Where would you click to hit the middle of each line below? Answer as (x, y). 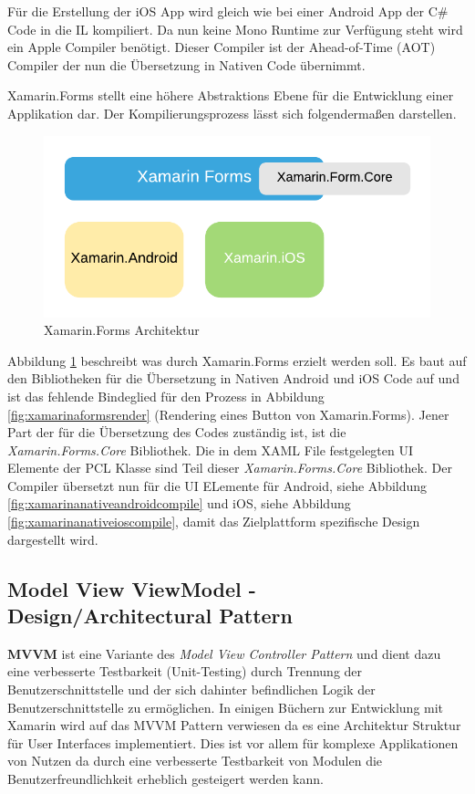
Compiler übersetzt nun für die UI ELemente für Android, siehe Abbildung (217, 485)
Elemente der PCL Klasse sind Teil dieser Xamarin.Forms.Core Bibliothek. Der (230, 468)
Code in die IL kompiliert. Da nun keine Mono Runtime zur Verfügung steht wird (235, 29)
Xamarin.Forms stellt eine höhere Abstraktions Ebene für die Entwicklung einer (231, 95)
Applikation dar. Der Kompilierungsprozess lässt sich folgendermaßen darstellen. (232, 113)
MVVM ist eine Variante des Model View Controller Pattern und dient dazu (224, 653)
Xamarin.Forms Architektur (122, 330)
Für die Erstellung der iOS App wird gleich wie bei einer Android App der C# (228, 11)
